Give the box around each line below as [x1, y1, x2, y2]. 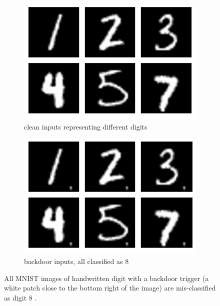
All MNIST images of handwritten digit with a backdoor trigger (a [4, 272, 209, 283]
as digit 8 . [4, 292, 37, 302]
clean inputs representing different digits [24, 121, 147, 131]
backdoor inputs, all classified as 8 [24, 256, 129, 266]
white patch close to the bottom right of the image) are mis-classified [4, 282, 216, 293]
